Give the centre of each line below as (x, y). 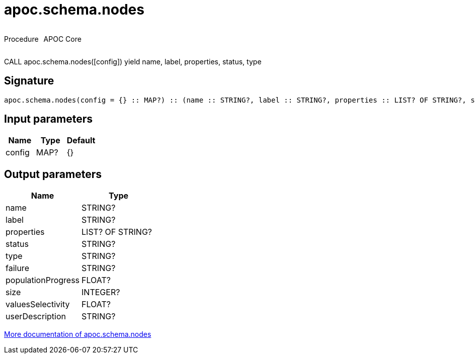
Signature (29, 81)
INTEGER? (101, 292)
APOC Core (62, 39)
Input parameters (49, 119)
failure (17, 268)
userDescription (36, 317)
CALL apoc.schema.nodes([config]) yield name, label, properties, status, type (133, 61)
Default (81, 141)
